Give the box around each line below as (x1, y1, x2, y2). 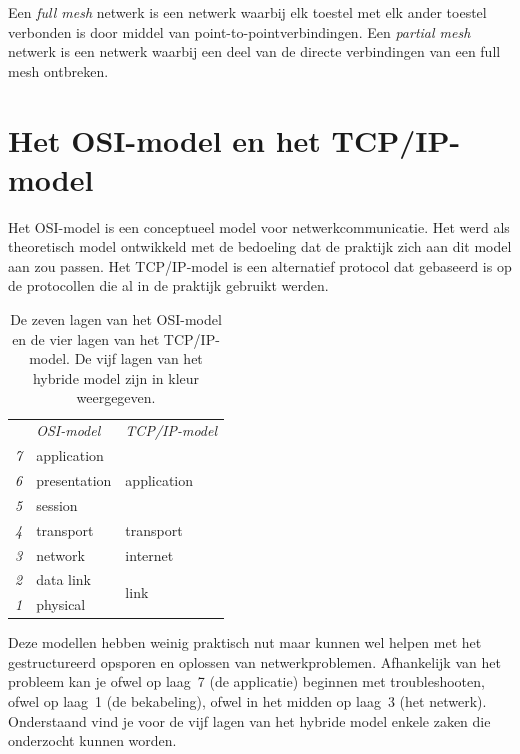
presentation (36, 469, 112, 490)
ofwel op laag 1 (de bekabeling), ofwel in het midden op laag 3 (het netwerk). (8, 691, 487, 712)
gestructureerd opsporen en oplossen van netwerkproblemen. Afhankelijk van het (8, 651, 501, 672)
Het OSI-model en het (8, 119, 321, 160)
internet (125, 544, 174, 565)
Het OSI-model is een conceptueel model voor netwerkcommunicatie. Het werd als (8, 216, 510, 237)
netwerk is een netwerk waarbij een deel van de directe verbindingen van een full (8, 41, 501, 62)
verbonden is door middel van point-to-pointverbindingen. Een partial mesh (8, 21, 471, 42)
